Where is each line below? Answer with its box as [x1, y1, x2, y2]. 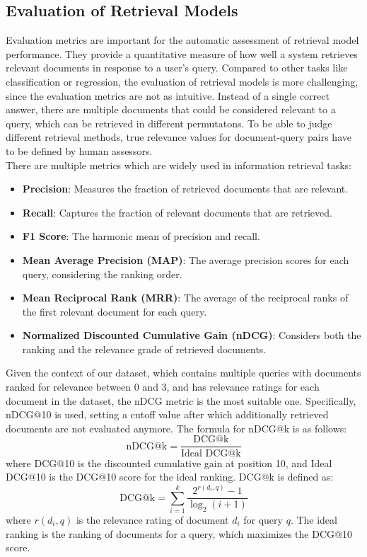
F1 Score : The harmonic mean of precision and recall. [22, 229, 260, 243]
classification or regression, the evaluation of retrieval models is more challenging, [6, 74, 359, 88]
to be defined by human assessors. [6, 143, 153, 158]
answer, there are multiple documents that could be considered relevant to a [6, 102, 336, 117]
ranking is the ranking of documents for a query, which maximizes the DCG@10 [6, 526, 352, 541]
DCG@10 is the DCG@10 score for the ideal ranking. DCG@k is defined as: [6, 469, 334, 484]
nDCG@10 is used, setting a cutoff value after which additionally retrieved [6, 407, 329, 422]
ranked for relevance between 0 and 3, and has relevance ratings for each [6, 379, 320, 394]
